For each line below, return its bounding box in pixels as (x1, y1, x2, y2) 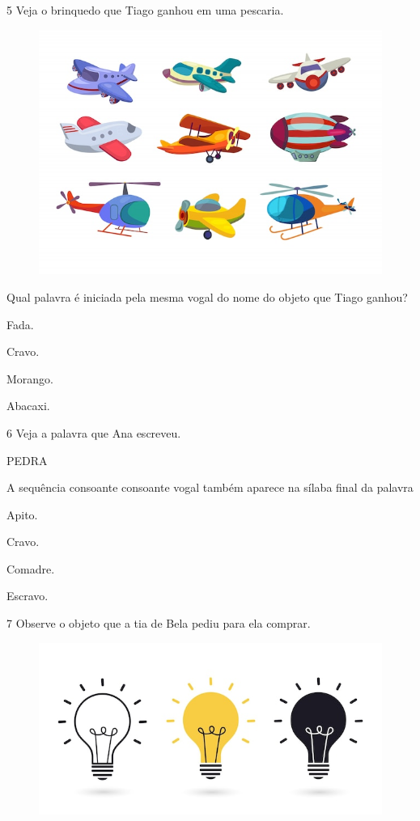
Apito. (6, 506, 38, 523)
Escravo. (6, 587, 49, 604)
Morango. (6, 370, 54, 387)
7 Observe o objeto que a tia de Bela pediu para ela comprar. (6, 615, 311, 632)
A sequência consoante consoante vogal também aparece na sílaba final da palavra (6, 479, 414, 496)
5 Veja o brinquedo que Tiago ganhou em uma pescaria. (6, 2, 284, 18)
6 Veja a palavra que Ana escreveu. (6, 424, 181, 441)
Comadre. (6, 560, 55, 577)
